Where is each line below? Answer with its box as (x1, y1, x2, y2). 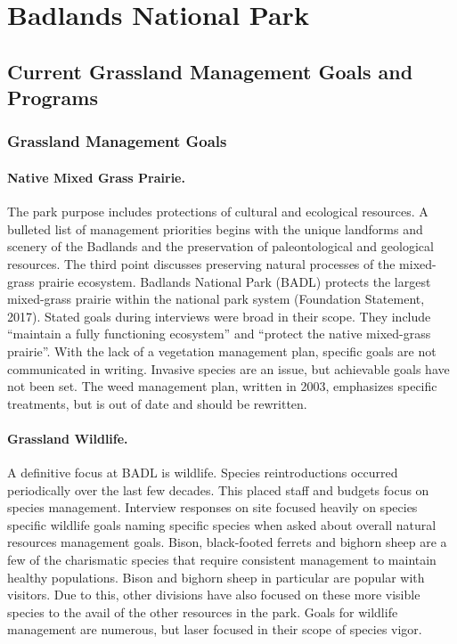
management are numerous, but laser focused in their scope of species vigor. (7, 620, 422, 639)
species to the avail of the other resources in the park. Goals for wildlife (7, 602, 398, 621)
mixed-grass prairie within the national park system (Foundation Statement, (7, 289, 425, 308)
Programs (7, 84, 98, 111)
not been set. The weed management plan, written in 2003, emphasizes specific (7, 377, 437, 395)
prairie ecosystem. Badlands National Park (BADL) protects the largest (38, 272, 431, 290)
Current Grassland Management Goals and (7, 57, 413, 85)
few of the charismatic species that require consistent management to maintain (7, 550, 437, 569)
